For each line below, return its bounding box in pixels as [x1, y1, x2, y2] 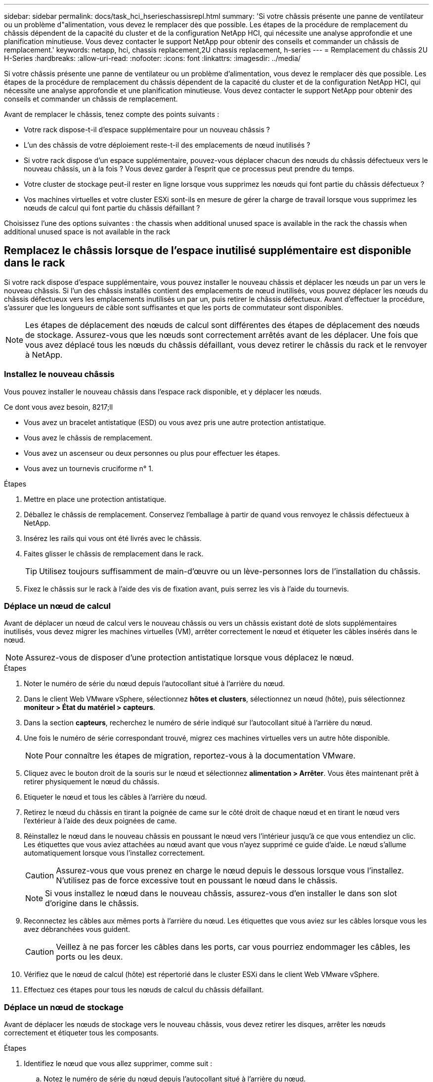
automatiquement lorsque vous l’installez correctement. [24, 849, 205, 858]
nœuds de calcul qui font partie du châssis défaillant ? [24, 204, 200, 212]
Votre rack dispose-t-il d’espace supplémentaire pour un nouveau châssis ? [24, 125, 270, 134]
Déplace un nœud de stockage [4, 1002, 124, 1012]
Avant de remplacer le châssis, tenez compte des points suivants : [4, 110, 219, 118]
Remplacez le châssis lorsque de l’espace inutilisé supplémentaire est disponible [4, 244, 411, 257]
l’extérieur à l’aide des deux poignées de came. [24, 816, 177, 825]
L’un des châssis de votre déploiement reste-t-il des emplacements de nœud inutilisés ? [24, 141, 310, 149]
